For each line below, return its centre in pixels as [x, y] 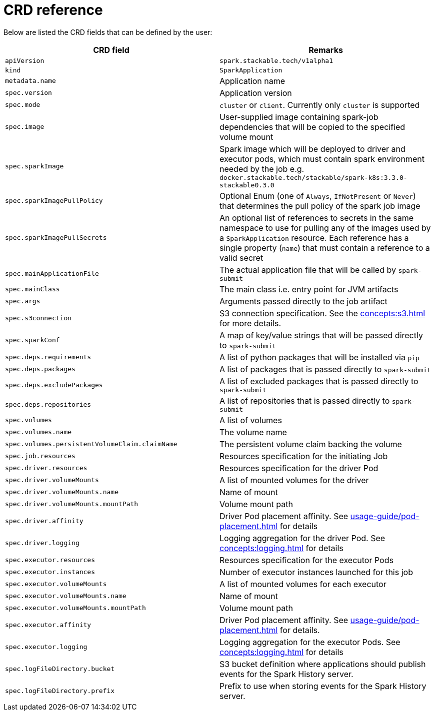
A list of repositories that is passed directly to [305, 400]
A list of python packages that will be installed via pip [319, 357]
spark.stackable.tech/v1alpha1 [276, 60]
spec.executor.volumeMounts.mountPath [75, 608]
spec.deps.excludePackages [54, 385]
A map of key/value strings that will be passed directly [321, 335]
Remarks [326, 50]
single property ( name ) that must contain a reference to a [325, 248]
